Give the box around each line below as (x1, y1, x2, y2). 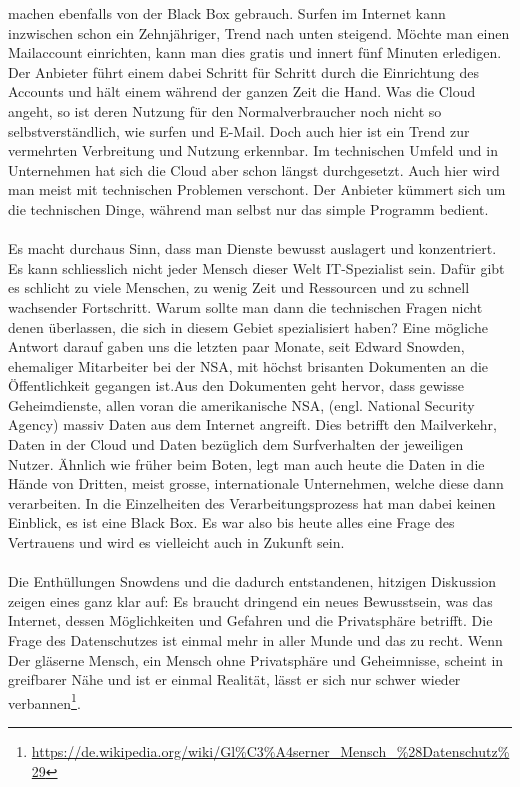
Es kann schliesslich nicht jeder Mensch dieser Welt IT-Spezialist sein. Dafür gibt (8, 257, 505, 278)
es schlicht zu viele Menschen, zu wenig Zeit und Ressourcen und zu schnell (8, 277, 470, 298)
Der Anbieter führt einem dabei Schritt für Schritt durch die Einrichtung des (8, 61, 480, 82)
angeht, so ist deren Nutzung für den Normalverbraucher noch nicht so (8, 100, 442, 121)
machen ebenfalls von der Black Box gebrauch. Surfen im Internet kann (8, 3, 446, 23)
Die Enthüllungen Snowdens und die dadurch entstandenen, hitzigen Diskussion (8, 571, 496, 592)
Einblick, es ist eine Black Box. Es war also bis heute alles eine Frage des (8, 512, 455, 533)
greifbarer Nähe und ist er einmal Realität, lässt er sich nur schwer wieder (8, 669, 461, 690)
